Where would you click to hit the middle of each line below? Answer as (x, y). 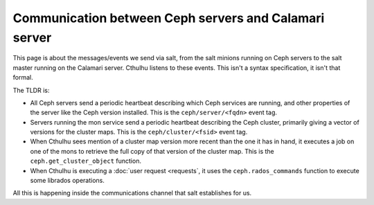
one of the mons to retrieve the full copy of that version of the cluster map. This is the (152, 151)
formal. (23, 78)
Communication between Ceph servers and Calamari (169, 18)
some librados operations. (68, 181)
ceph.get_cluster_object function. (86, 161)
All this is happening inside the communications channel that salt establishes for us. (132, 193)
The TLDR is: (31, 90)
